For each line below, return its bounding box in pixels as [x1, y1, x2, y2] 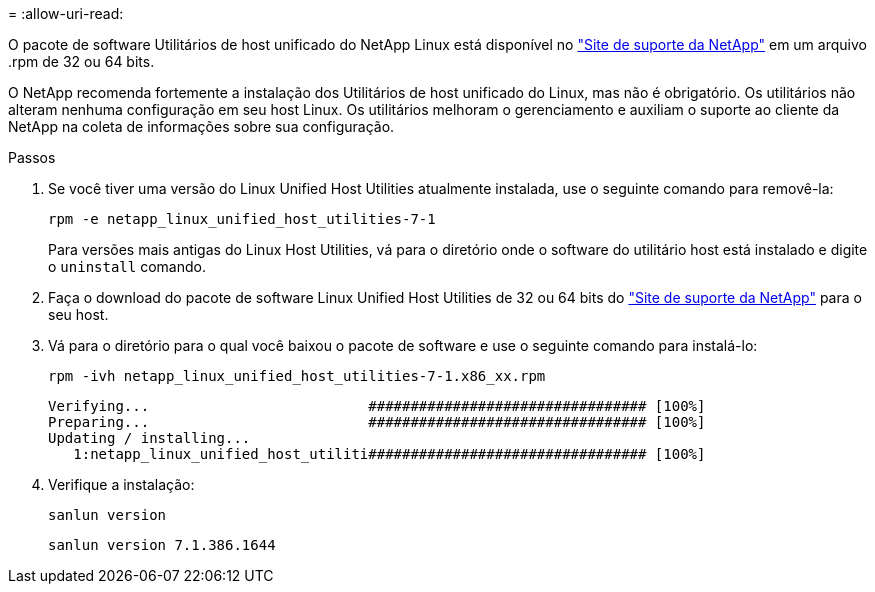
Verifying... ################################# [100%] [48, 398, 706, 414]
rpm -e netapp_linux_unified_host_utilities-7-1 [48, 211, 436, 227]
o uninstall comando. [48, 258, 206, 275]
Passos [8, 149, 56, 166]
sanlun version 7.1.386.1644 [48, 537, 276, 553]
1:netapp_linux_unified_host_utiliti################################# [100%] [73, 446, 706, 462]
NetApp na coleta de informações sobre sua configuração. [8, 118, 395, 135]
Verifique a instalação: [48, 476, 195, 493]
